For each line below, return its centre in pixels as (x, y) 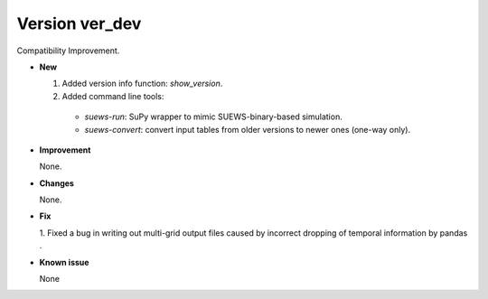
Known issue (64, 262)
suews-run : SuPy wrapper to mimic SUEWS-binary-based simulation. (213, 117)
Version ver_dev (79, 23)
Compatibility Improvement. (68, 51)
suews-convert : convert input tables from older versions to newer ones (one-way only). (248, 129)
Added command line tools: (113, 96)
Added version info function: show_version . (142, 84)
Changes (56, 183)
